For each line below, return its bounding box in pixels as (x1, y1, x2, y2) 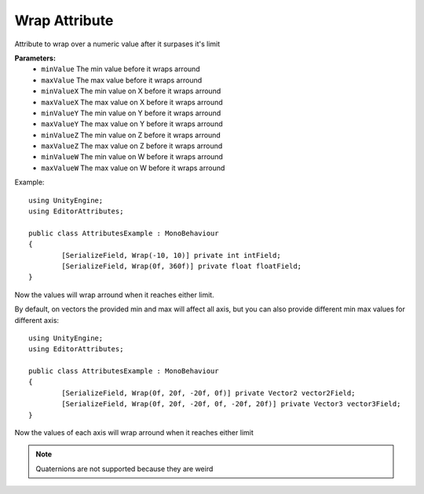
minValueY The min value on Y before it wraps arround (41, 108, 221, 118)
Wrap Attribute (14, 12, 114, 29)
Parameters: (14, 53, 57, 63)
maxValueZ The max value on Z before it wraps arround (41, 141, 223, 151)
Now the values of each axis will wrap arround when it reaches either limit (14, 428, 254, 438)
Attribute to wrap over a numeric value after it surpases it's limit (14, 39, 221, 49)
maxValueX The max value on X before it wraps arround (41, 97, 223, 107)
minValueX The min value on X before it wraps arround (41, 86, 221, 96)
